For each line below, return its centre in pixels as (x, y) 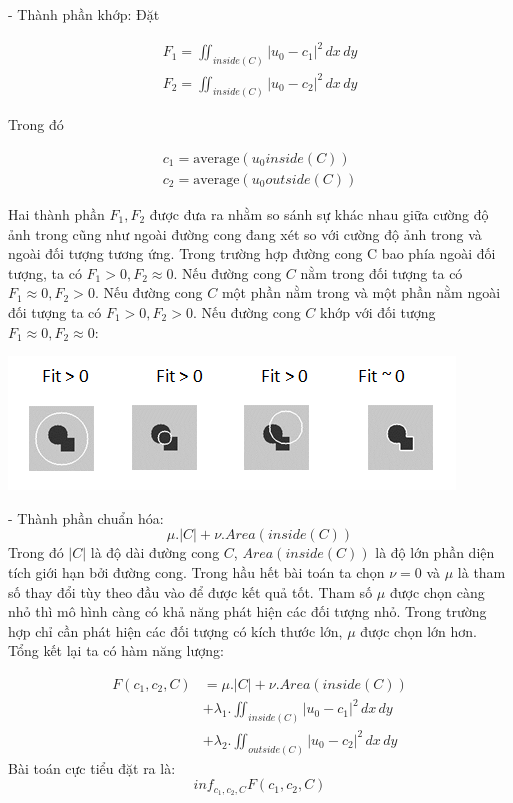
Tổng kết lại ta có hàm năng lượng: (116, 650)
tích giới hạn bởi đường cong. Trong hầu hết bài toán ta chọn (196, 571)
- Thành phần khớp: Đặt (84, 14)
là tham (481, 571)
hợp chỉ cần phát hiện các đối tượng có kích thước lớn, (175, 630)
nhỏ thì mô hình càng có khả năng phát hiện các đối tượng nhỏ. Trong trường (247, 611)
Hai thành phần (56, 214)
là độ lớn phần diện (435, 552)
